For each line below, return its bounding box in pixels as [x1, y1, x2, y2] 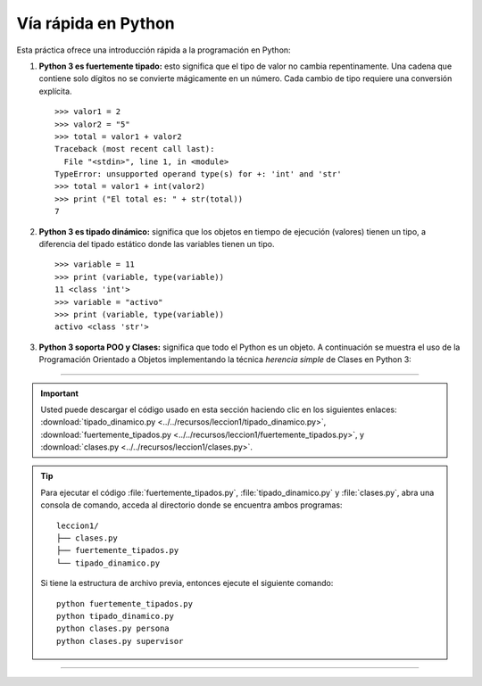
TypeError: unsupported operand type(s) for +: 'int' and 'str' [54, 169, 343, 179]
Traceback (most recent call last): [54, 144, 215, 154]
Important [40, 388, 79, 399]
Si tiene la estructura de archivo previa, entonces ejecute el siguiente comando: [40, 578, 334, 589]
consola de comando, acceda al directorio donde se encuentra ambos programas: [40, 500, 343, 510]
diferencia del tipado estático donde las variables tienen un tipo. [38, 239, 275, 250]
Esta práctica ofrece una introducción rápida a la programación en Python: [16, 45, 291, 55]
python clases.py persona [56, 624, 170, 633]
